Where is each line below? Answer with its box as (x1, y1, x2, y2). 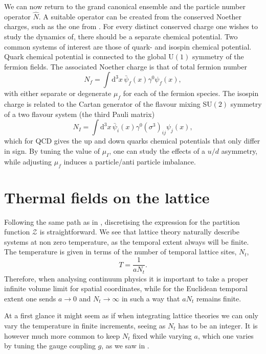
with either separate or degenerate (4, 88, 112, 99)
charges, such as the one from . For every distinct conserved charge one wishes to (4, 21, 258, 32)
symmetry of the (192, 51, 244, 62)
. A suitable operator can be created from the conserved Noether (38, 11, 241, 21)
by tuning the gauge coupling (4, 340, 96, 351)
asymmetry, (221, 145, 258, 156)
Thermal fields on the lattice (4, 186, 210, 207)
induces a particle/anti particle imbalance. (63, 156, 196, 167)
